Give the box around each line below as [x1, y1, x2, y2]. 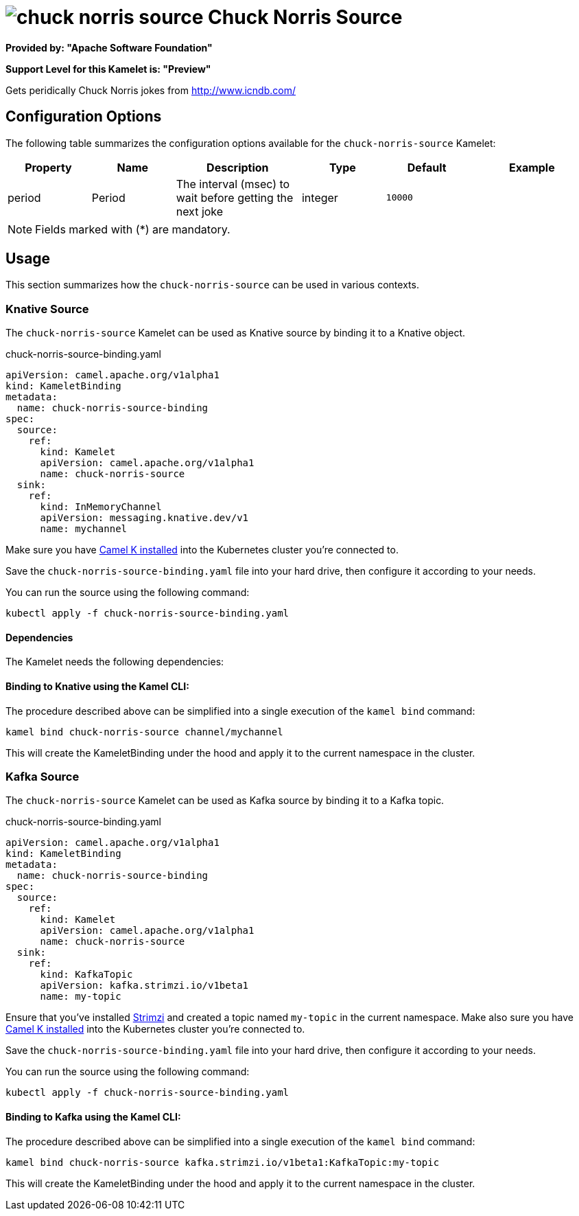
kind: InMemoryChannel [40, 501, 162, 513]
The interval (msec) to [176, 176, 290, 191]
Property [25, 160, 72, 174]
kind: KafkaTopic [40, 969, 133, 980]
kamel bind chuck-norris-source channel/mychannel [5, 726, 283, 737]
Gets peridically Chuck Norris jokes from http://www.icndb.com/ [5, 84, 296, 96]
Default [407, 160, 447, 174]
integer [301, 190, 338, 205]
